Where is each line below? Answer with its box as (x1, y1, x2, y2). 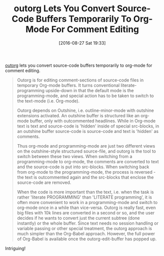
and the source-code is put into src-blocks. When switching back (17, 164, 149, 170)
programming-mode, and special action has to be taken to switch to (17, 93, 154, 99)
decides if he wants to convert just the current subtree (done (17, 215, 140, 221)
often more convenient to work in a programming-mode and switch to (17, 199, 158, 205)
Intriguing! (5, 245, 26, 251)
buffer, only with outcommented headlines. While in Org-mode (30, 118, 156, 124)
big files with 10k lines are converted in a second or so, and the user (17, 209, 155, 216)
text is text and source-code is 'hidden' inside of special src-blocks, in (17, 123, 159, 129)
